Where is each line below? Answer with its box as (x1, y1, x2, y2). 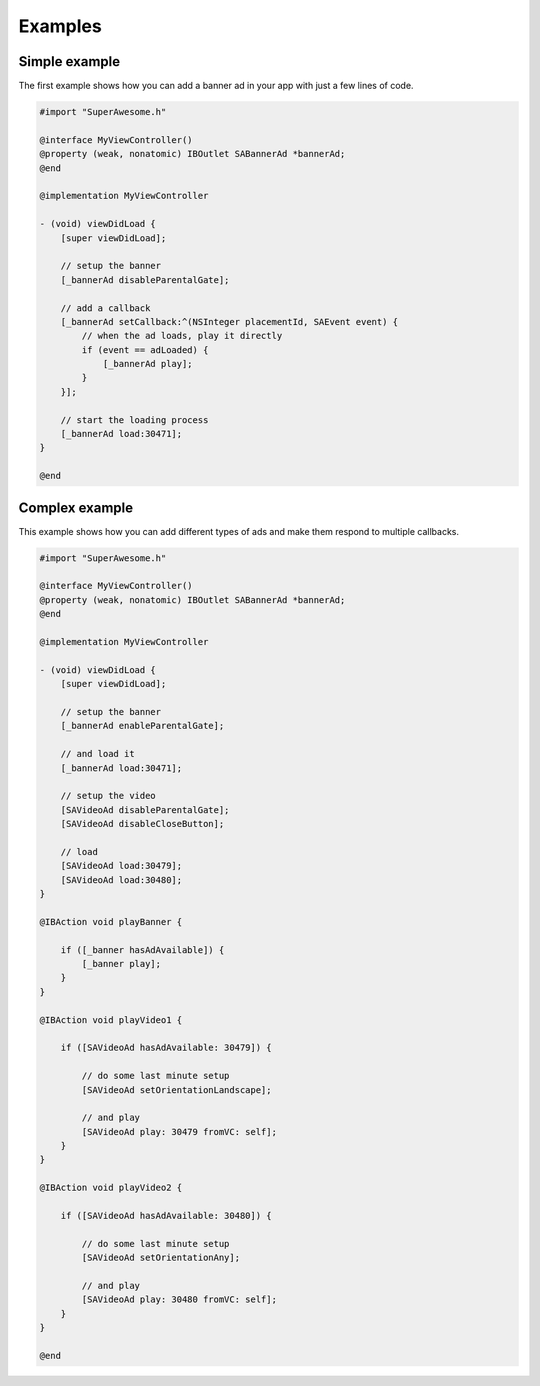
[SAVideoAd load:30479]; (60, 860, 183, 872)
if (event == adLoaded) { (81, 344, 209, 355)
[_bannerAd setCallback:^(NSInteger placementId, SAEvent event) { (60, 316, 399, 327)
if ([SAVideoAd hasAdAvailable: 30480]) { (60, 1210, 272, 1222)
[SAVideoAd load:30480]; (60, 874, 183, 885)
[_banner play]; (81, 958, 162, 970)
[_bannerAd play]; (102, 358, 194, 370)
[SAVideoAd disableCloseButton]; (60, 818, 225, 830)
